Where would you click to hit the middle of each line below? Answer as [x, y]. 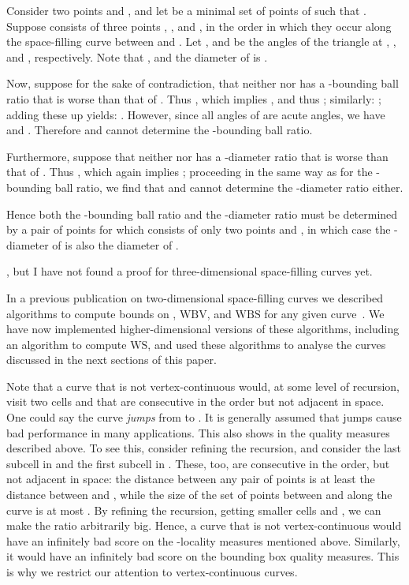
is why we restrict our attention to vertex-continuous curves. [152, 572]
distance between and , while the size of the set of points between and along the [199, 495]
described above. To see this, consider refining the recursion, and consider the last [204, 448]
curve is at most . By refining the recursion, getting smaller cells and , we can [194, 510]
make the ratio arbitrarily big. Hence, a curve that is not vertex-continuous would [204, 525]
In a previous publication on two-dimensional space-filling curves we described [195, 297]
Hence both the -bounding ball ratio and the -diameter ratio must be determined [202, 214]
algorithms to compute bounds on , [91, 313]
